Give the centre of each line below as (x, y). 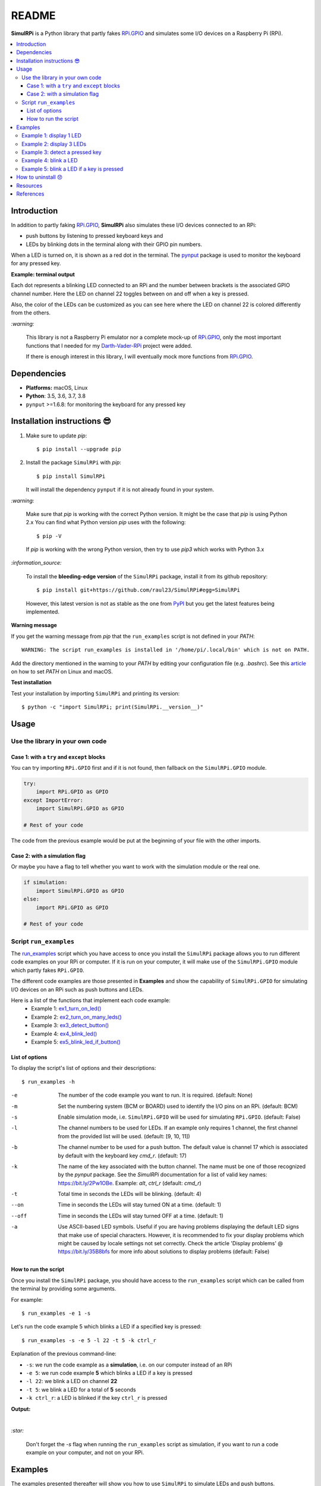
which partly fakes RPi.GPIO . (48, 970)
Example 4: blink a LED (50, 160)
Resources (29, 185)
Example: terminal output (43, 274)
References (30, 194)
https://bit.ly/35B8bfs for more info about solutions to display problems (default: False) (164, 1252)
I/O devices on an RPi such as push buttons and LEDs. (77, 989)
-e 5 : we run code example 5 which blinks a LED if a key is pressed (109, 1372)
